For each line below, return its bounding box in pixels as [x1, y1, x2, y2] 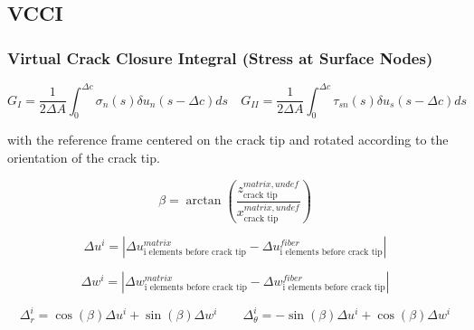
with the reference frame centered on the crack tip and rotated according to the [7, 130, 449, 149]
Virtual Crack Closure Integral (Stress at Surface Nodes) [7, 46, 433, 69]
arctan [185, 194, 222, 208]
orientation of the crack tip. [7, 147, 160, 166]
